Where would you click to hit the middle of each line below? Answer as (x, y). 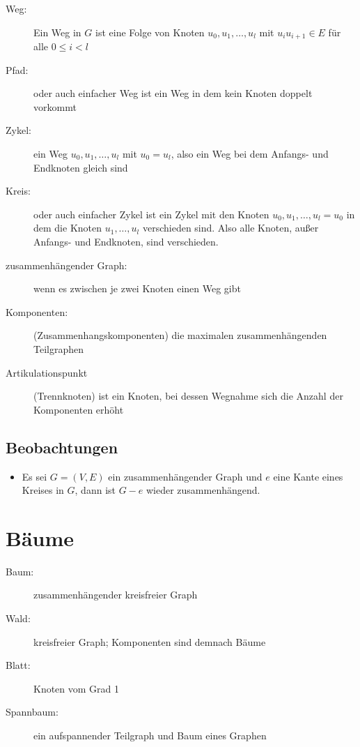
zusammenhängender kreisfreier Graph (116, 595)
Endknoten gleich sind (81, 167)
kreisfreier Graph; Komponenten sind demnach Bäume (150, 641)
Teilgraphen (59, 348)
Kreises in (43, 490)
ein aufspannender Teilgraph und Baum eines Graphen (150, 735)
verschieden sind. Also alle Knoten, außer (230, 228)
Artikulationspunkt (47, 372)
